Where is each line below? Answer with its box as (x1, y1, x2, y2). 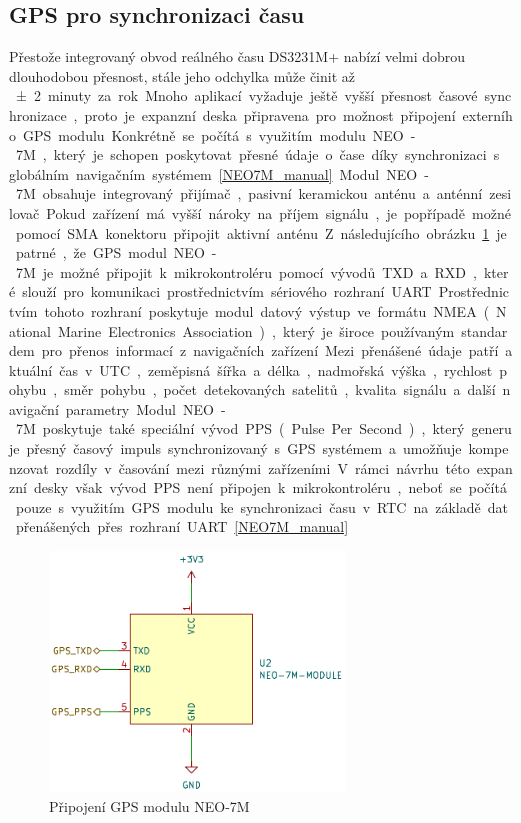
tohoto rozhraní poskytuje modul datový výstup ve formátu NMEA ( (44, 300, 490, 321)
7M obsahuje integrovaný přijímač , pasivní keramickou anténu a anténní (15, 183, 483, 204)
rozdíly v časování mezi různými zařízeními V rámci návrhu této (55, 457, 470, 478)
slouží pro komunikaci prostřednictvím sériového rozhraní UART (22, 281, 432, 302)
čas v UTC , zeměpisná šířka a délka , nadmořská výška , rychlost (59, 359, 493, 380)
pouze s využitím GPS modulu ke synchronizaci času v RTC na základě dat (15, 496, 508, 517)
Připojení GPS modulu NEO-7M (49, 795, 250, 816)
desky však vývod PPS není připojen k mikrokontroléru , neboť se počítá (33, 477, 507, 498)
